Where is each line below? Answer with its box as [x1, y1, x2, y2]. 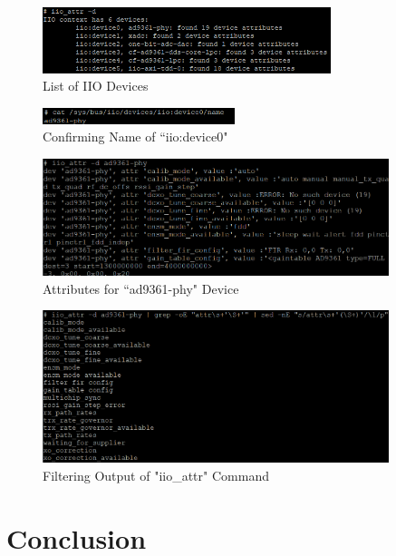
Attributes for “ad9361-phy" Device [43, 278, 239, 298]
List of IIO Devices [43, 76, 149, 95]
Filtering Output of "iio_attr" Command [43, 465, 269, 484]
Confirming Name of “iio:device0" [43, 127, 228, 146]
